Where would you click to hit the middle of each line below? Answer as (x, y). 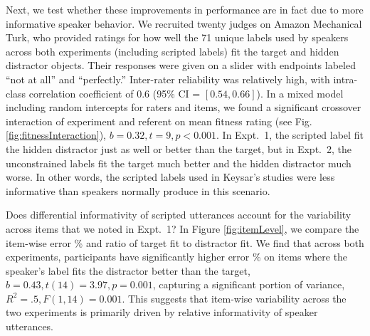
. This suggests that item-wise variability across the (234, 298)
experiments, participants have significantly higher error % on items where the (177, 257)
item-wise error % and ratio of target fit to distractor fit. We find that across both (185, 242)
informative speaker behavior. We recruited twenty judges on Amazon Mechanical (184, 23)
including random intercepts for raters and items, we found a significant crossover (184, 107)
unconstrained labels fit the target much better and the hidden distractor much (179, 163)
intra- (345, 79)
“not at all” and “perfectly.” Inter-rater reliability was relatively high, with (168, 79)
